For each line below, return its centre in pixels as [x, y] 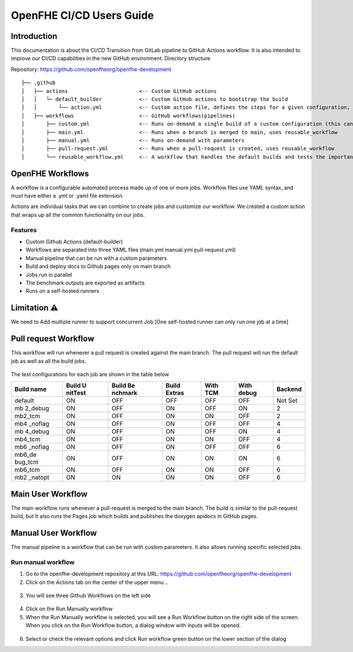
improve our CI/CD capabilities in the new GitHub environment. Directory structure [111, 58]
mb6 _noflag [32, 447]
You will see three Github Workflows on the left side [88, 596]
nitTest [76, 393]
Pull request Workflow [53, 339]
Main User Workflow [49, 494]
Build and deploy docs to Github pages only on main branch [98, 266]
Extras [175, 393]
